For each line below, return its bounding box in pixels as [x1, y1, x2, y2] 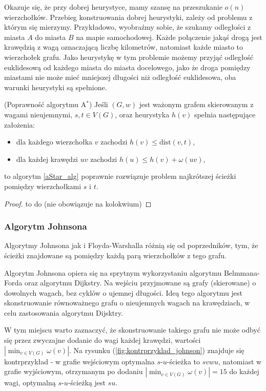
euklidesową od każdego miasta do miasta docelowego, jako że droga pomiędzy [4, 61, 251, 72]
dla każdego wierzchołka [16, 136, 93, 147]
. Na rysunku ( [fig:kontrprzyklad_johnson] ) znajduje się [69, 344, 244, 355]
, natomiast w [218, 356, 262, 366]
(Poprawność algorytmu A [4, 99, 87, 110]
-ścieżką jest [68, 377, 106, 388]
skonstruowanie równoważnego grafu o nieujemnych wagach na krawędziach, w [4, 297, 250, 308]
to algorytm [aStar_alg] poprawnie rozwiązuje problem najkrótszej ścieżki [4, 171, 236, 181]
